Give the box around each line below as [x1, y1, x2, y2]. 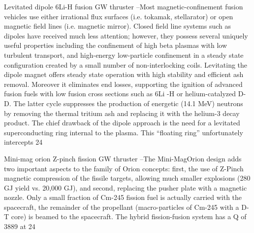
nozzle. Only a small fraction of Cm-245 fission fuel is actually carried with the [4, 192, 242, 202]
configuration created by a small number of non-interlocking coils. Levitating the [4, 59, 248, 70]
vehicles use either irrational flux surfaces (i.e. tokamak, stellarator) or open [4, 11, 233, 21]
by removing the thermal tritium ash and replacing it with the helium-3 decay [4, 108, 240, 118]
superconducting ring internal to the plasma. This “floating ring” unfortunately [4, 127, 243, 137]
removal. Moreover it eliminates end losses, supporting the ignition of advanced [4, 78, 243, 89]
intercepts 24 [4, 137, 43, 147]
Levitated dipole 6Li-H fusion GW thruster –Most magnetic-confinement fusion [4, 1, 243, 11]
